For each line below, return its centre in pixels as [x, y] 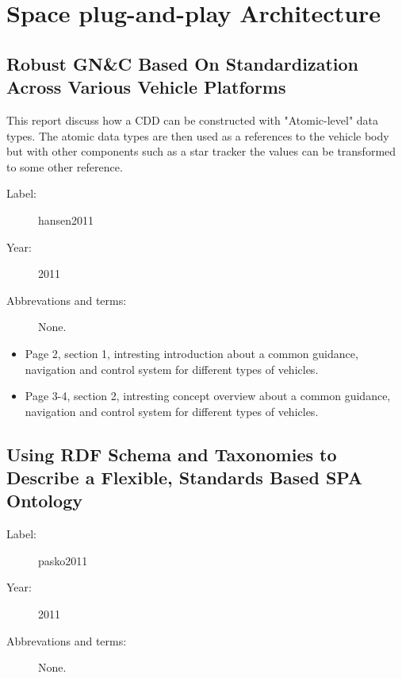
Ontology [44, 501]
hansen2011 [66, 220]
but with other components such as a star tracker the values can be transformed [201, 151]
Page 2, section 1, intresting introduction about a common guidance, [191, 353]
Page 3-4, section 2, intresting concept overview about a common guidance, [208, 396]
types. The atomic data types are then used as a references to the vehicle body [198, 135]
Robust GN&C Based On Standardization [182, 63]
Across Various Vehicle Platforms [146, 87]
